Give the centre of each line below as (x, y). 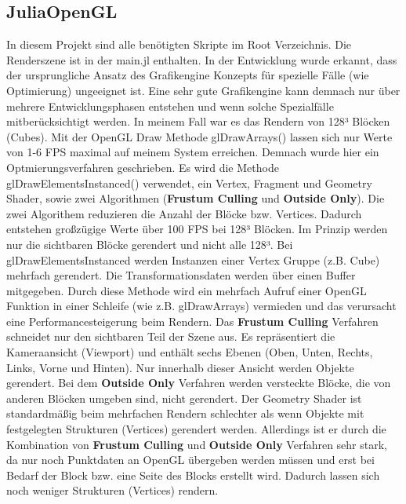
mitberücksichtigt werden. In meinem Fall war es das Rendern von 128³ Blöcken (198, 121)
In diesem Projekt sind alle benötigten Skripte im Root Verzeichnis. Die (179, 44)
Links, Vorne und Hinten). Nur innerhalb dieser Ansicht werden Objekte (180, 367)
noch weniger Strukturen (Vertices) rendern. (112, 490)
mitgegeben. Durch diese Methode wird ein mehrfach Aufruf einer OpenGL (187, 290)
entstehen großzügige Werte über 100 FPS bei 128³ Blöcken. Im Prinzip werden (197, 229)
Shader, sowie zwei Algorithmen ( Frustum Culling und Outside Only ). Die (196, 198)
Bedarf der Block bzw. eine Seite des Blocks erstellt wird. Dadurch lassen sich (193, 475)
